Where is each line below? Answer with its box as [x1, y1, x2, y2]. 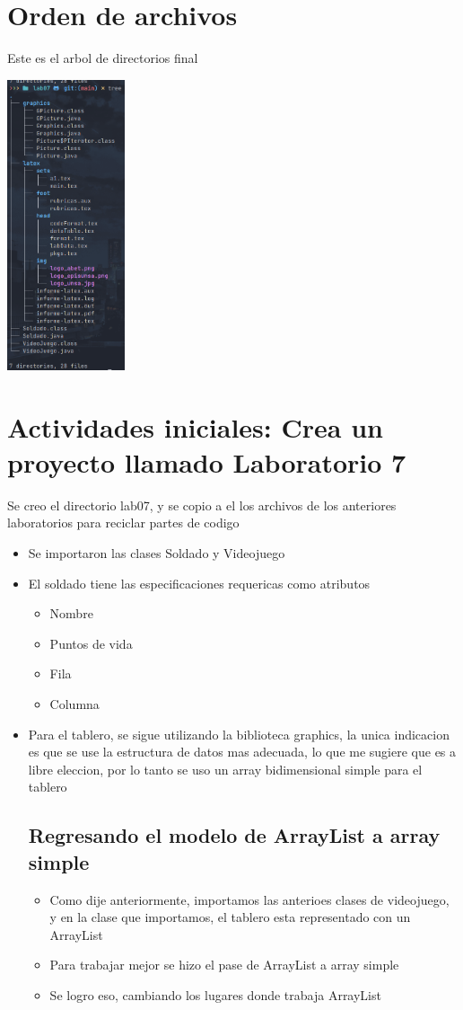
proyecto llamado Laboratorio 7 [7, 443, 406, 480]
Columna [49, 694, 100, 713]
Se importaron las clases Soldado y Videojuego [28, 544, 285, 563]
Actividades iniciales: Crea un [7, 408, 383, 445]
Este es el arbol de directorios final [7, 49, 198, 67]
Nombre [49, 604, 93, 623]
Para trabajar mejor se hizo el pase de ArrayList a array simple [49, 955, 399, 974]
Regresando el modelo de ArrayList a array [28, 821, 441, 849]
